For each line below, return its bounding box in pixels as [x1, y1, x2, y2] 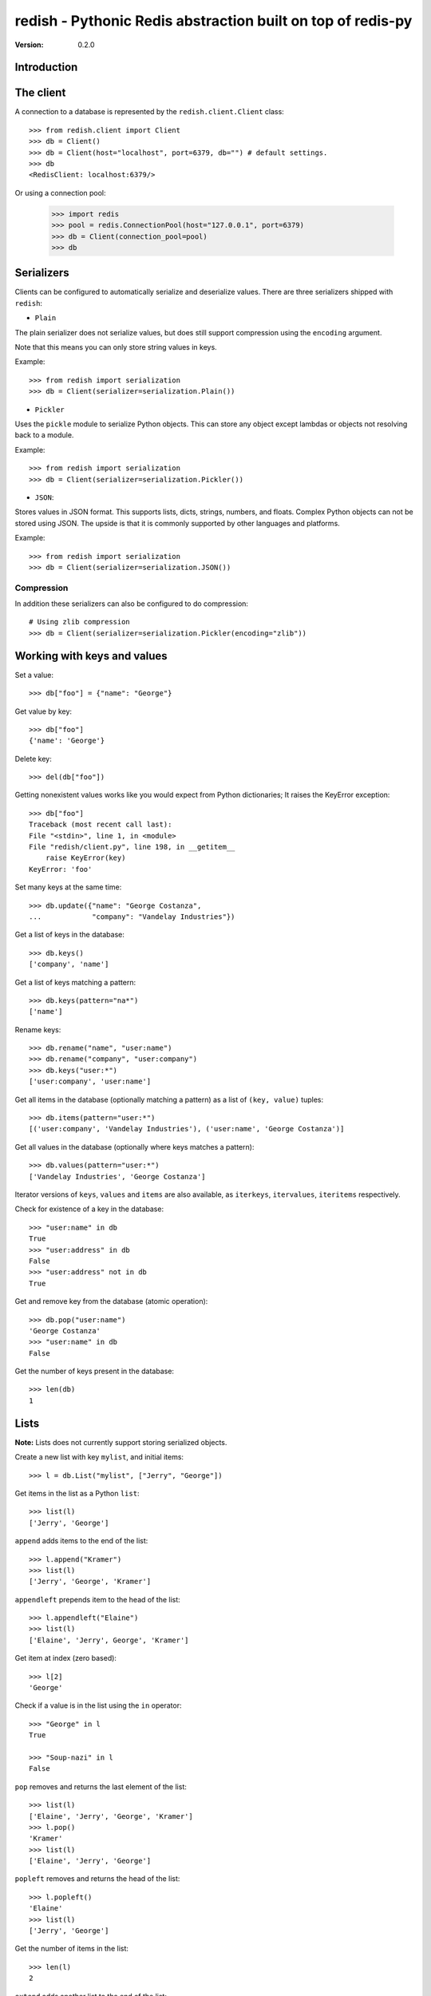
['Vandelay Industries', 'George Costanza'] [29, 1172, 207, 1181]
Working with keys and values [14, 649, 168, 663]
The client [14, 86, 66, 100]
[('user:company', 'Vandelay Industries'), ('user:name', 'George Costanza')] [29, 1124, 345, 1134]
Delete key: [14, 754, 52, 763]
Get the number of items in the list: [14, 1944, 129, 1954]
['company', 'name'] [29, 960, 109, 969]
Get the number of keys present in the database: [14, 1366, 175, 1376]
